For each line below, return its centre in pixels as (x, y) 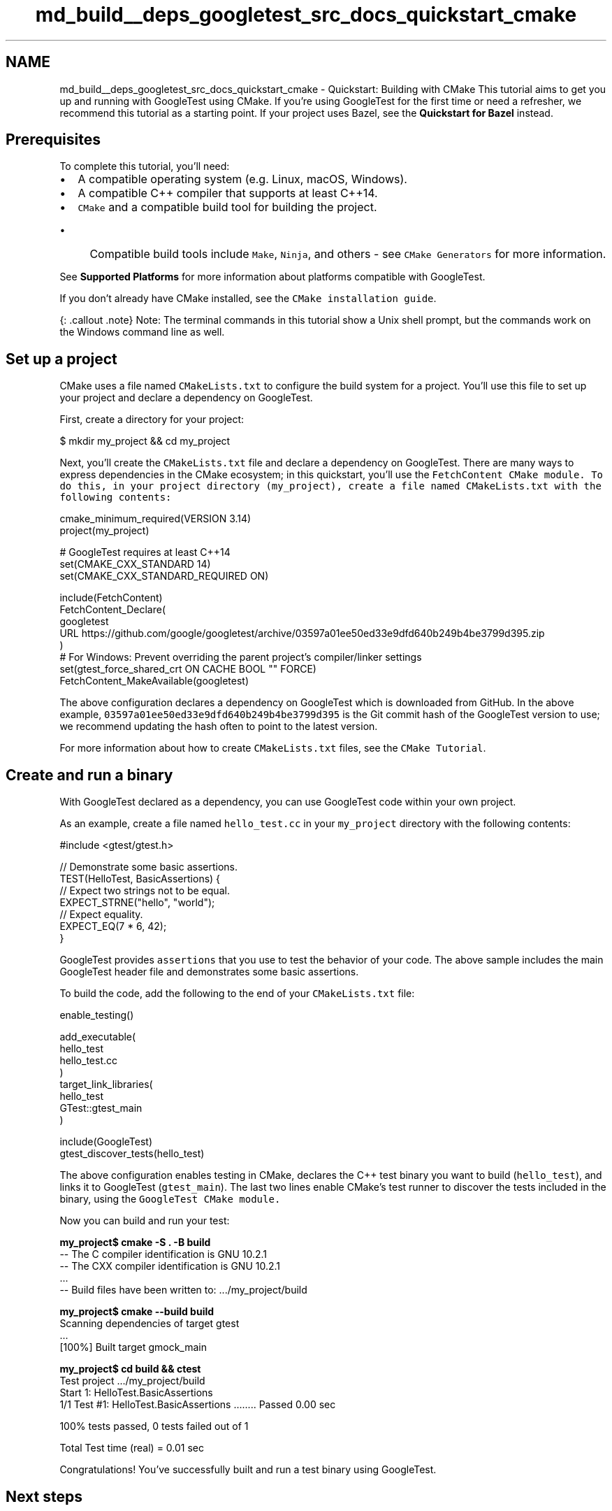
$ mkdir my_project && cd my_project (145, 441)
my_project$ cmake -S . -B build (135, 1243)
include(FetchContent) (111, 598)
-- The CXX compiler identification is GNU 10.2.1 (170, 1266)
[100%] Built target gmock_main (133, 1347)
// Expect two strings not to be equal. (145, 891)
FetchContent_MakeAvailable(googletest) (154, 681)
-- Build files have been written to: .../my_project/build (183, 1290)
